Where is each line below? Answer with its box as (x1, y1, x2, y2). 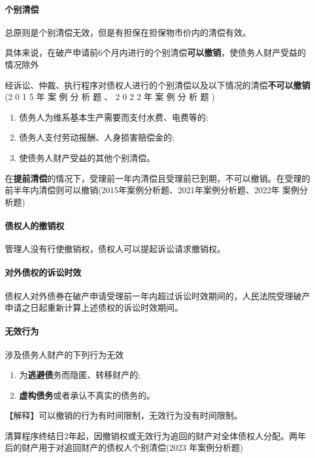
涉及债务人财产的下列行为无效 (5, 348, 124, 360)
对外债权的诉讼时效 (5, 266, 81, 279)
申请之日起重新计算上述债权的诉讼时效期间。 (5, 301, 183, 314)
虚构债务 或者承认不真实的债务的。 (19, 388, 155, 401)
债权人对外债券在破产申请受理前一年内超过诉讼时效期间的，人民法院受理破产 (5, 289, 310, 302)
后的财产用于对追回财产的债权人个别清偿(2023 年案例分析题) (5, 441, 244, 454)
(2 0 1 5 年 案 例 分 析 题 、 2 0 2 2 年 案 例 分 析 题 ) (5, 90, 215, 103)
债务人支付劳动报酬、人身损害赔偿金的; (19, 131, 174, 144)
